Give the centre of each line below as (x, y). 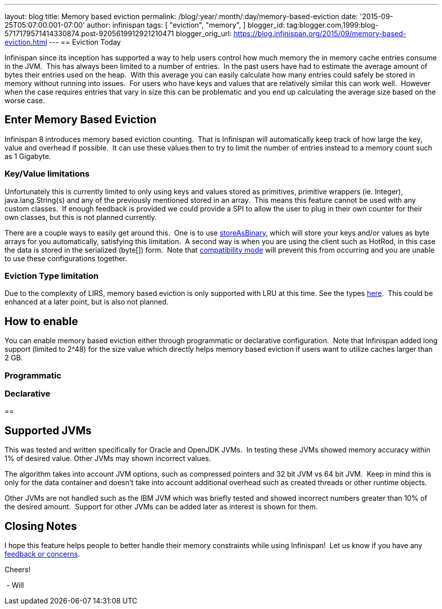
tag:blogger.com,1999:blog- (332, 25)
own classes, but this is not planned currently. (81, 217)
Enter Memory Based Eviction (81, 120)
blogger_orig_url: (204, 33)
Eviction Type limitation (52, 276)
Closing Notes (41, 526)
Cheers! (18, 569)
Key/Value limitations (47, 174)
